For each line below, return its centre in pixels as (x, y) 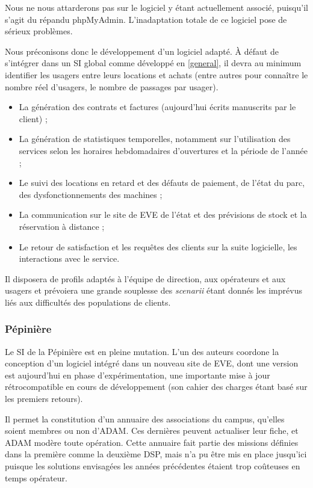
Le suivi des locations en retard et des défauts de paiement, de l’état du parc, (162, 183)
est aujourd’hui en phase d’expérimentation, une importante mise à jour (138, 375)
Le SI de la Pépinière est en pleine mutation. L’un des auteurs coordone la (142, 351)
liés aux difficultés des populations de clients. (88, 302)
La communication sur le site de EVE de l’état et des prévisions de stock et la (163, 215)
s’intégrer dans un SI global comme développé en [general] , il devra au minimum (153, 63)
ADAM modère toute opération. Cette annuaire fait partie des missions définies (152, 442)
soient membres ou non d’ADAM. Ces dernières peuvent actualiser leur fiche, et (152, 431)
